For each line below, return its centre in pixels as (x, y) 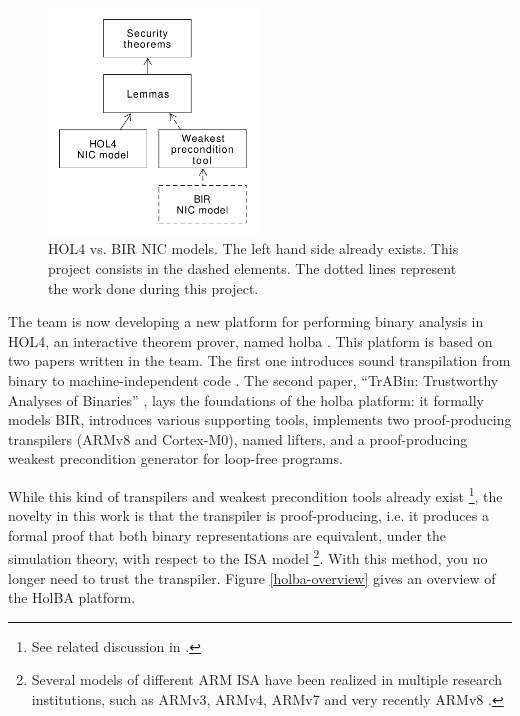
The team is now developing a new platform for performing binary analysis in (246, 321)
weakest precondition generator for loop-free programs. (175, 458)
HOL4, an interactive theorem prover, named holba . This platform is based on (250, 340)
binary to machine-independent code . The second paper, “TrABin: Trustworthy (253, 379)
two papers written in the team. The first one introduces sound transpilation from (259, 360)
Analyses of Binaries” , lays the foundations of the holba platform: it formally (246, 399)
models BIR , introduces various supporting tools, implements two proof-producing (260, 419)
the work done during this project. (153, 287)
